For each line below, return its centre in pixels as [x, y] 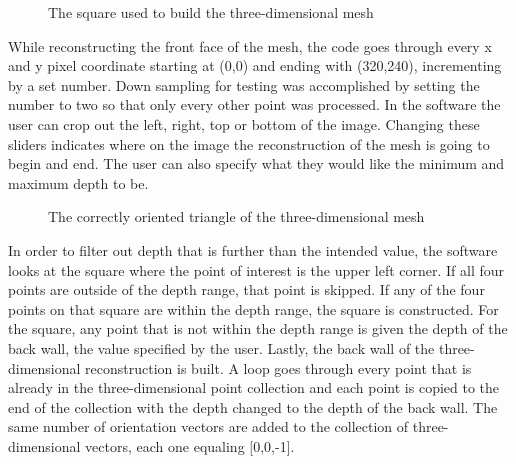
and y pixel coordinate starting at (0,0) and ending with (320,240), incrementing [255, 65]
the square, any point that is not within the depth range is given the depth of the [258, 328]
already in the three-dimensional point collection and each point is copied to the [254, 387]
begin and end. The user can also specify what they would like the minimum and [256, 163]
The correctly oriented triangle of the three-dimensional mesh [236, 216]
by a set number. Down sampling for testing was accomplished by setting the [244, 84]
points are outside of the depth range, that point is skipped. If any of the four [246, 289]
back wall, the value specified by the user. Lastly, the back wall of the [221, 347]
